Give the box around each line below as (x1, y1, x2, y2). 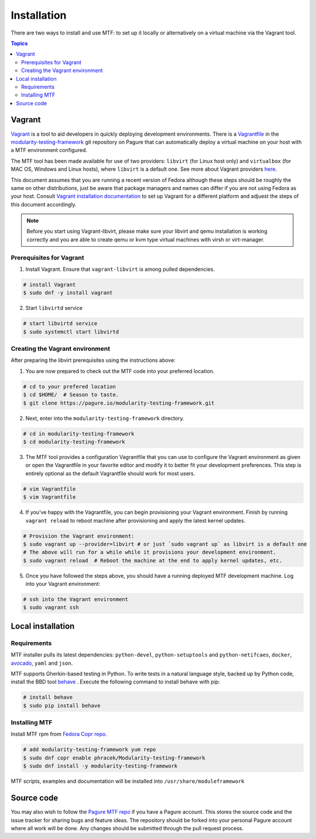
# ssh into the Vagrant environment (23, 596, 129, 603)
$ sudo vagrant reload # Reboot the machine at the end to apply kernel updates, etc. (23, 557, 283, 564)
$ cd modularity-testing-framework (23, 439, 125, 445)
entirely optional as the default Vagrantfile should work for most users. (25, 469, 195, 477)
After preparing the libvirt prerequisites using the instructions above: (11, 357, 176, 364)
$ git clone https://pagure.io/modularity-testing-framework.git (23, 399, 215, 406)
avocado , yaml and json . (11, 660, 73, 667)
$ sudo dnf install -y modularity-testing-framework (23, 763, 178, 769)
